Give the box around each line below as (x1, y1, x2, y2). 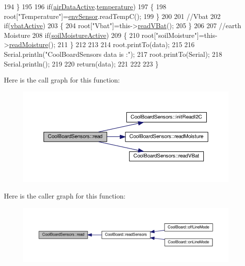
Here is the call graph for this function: (4, 75, 120, 85)
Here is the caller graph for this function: (4, 190, 126, 200)
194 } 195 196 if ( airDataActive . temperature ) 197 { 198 (4, 1, 167, 11)
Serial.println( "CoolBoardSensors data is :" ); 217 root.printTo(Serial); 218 (4, 49, 222, 59)
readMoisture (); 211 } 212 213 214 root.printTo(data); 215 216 (9, 39, 195, 50)
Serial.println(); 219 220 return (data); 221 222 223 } (4, 58, 159, 68)
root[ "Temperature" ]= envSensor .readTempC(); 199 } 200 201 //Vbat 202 (4, 11, 221, 21)
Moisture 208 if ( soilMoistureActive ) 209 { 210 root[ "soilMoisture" (4, 30, 197, 40)
